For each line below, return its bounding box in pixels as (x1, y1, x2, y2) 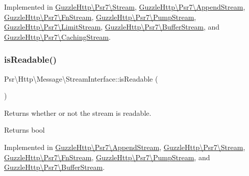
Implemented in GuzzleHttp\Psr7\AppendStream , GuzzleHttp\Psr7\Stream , (4, 141, 245, 152)
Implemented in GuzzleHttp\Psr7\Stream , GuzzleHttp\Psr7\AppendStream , (4, 2, 245, 12)
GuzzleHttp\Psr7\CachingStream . (4, 31, 111, 42)
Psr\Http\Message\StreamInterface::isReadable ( (4, 73, 158, 84)
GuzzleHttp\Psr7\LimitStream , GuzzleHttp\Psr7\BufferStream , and (4, 21, 220, 32)
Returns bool (4, 124, 45, 135)
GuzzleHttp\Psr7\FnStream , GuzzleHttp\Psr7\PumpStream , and (4, 152, 210, 162)
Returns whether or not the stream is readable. (4, 107, 152, 118)
